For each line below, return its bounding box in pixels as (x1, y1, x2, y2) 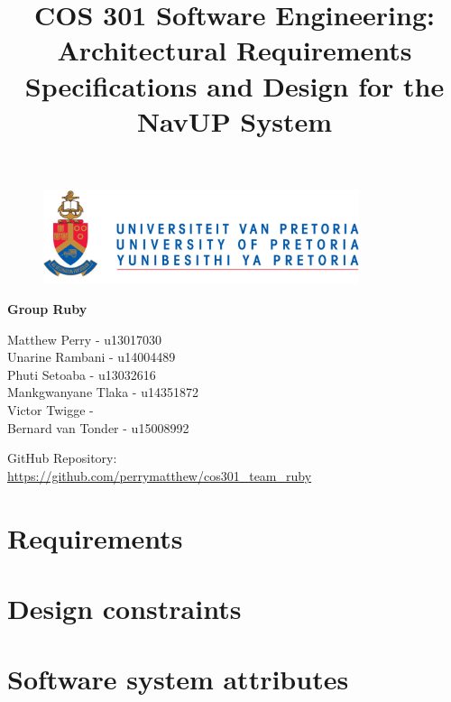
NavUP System (136, 102, 333, 139)
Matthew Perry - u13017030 (7, 329, 161, 348)
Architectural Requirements (57, 32, 412, 69)
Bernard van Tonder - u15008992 (7, 418, 189, 437)
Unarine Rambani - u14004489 (7, 347, 176, 366)
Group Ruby (7, 300, 87, 319)
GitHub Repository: (7, 448, 117, 467)
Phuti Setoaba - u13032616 (7, 365, 156, 383)
